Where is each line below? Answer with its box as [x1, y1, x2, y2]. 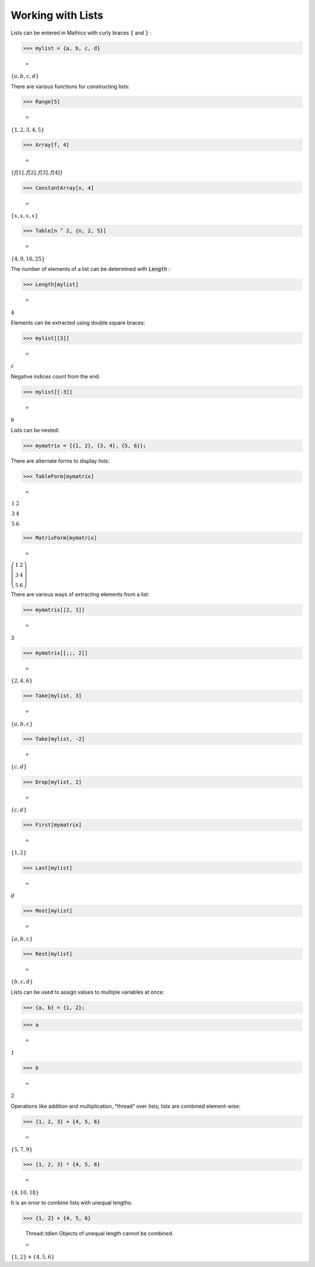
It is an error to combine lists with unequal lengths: [10, 1199, 132, 1206]
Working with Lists [10, 9, 103, 22]
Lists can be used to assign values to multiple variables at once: [10, 989, 164, 996]
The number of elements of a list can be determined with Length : [10, 266, 170, 273]
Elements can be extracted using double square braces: [10, 319, 145, 326]
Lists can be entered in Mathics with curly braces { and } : [10, 29, 152, 36]
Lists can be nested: [10, 427, 60, 433]
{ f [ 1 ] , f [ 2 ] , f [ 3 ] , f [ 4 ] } [10, 170, 64, 176]
